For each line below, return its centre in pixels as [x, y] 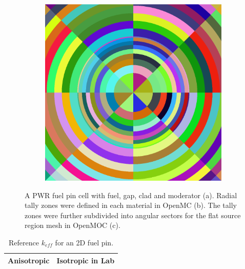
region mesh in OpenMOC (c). [73, 225]
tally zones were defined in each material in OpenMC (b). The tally [131, 205]
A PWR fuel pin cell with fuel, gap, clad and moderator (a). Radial [131, 195]
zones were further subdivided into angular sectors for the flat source [133, 215]
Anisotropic [29, 260]
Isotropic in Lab [86, 260]
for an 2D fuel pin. [84, 242]
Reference [24, 242]
